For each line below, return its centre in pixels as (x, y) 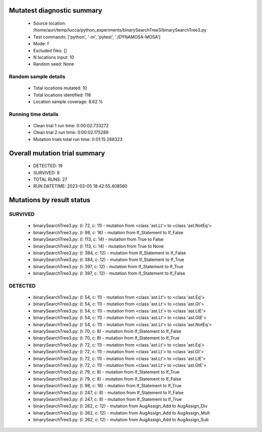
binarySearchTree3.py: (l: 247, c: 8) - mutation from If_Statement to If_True (107, 399)
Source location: (50, 23)
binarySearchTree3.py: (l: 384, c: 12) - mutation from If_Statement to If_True (109, 259)
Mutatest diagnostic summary (56, 10)
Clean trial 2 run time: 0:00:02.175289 (71, 132)
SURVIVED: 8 (47, 173)
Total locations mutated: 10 (60, 88)
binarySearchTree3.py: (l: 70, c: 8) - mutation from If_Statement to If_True (106, 338)
